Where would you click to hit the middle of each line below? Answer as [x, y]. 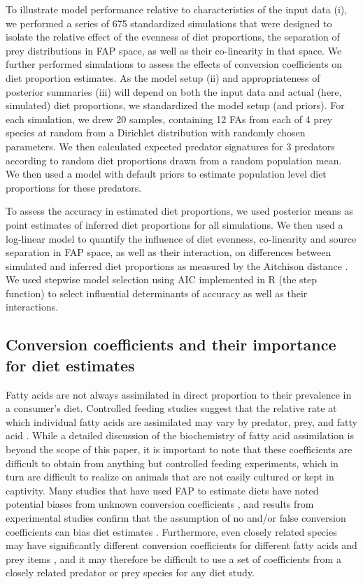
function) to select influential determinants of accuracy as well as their [157, 293]
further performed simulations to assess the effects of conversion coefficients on [174, 64]
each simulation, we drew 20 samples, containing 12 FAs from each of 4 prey [169, 119]
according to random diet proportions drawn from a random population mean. [174, 160]
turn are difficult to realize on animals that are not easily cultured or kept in [170, 477]
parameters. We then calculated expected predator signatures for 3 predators [170, 146]
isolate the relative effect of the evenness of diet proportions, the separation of [173, 37]
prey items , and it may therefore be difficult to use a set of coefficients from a [173, 558]
